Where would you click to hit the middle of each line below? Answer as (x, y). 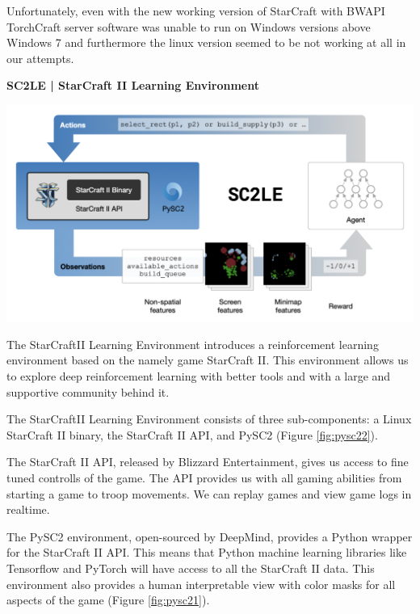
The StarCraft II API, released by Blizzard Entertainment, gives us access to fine (208, 462)
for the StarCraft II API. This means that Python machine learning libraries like (207, 552)
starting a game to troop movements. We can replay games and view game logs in (209, 493)
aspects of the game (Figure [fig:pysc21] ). (108, 600)
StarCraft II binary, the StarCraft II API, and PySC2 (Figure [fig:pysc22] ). (192, 434)
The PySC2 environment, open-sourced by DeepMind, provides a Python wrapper (210, 536)
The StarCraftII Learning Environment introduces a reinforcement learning (193, 344)
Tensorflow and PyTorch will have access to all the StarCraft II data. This (191, 568)
